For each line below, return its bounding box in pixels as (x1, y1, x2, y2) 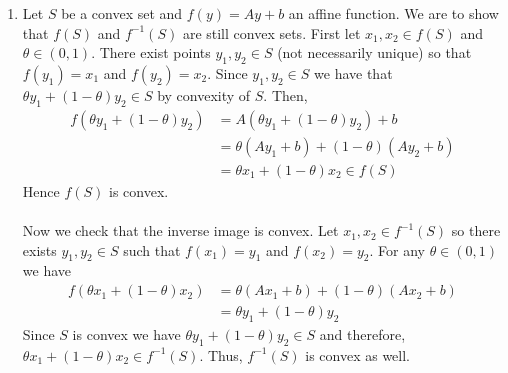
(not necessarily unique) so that (277, 42, 472, 63)
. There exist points (91, 42, 211, 63)
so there (451, 220, 501, 241)
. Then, (263, 84, 308, 105)
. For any (369, 239, 425, 260)
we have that (314, 62, 393, 83)
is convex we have (72, 323, 181, 344)
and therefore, (319, 323, 406, 344)
